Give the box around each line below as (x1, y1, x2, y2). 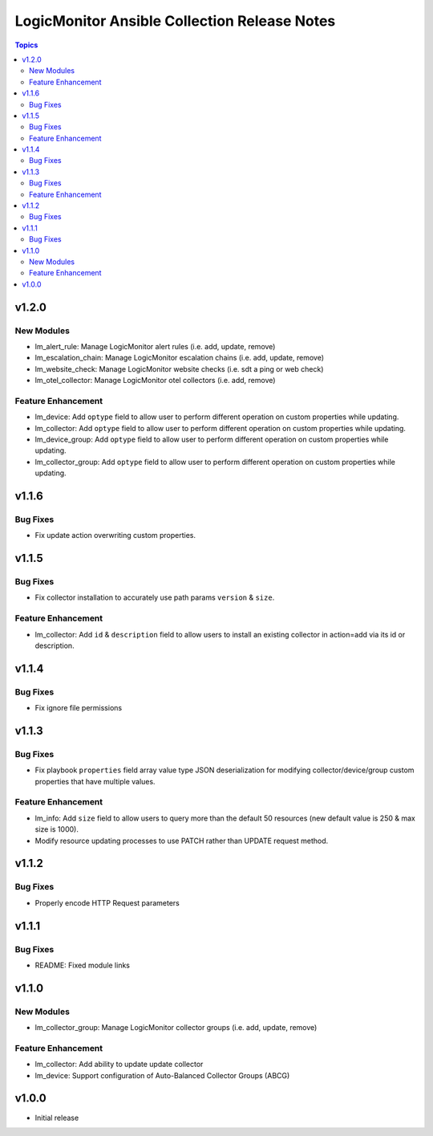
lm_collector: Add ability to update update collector (34, 1060, 204, 1069)
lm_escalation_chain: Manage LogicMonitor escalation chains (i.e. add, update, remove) (34, 353, 325, 363)
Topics (14, 40, 38, 50)
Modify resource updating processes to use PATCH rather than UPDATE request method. (34, 836, 329, 845)
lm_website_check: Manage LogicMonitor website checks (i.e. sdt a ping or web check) (34, 364, 324, 373)
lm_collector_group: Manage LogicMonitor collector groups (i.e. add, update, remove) (34, 1023, 318, 1032)
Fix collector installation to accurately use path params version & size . (34, 592, 275, 602)
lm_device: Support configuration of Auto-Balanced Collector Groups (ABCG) (34, 1070, 290, 1080)
